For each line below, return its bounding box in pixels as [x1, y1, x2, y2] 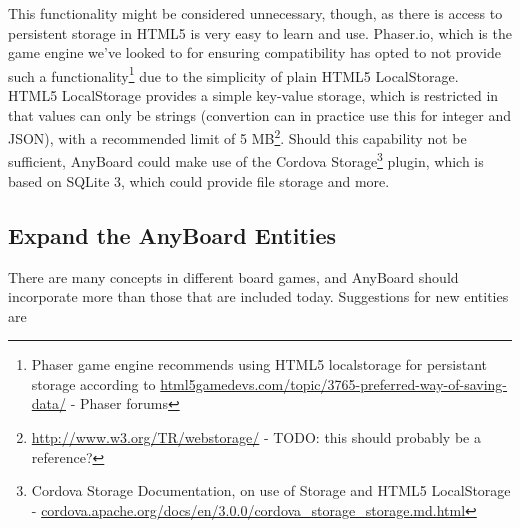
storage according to [31, 373, 156, 394]
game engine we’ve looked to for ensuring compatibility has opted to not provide [8, 42, 501, 63]
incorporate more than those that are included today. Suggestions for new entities [8, 286, 509, 307]
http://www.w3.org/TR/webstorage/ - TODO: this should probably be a [31, 427, 481, 448]
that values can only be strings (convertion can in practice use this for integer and [8, 104, 512, 125]
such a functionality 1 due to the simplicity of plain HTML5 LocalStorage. [8, 62, 459, 86]
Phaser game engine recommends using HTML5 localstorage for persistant [31, 354, 488, 375]
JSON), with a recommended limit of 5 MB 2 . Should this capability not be [8, 125, 467, 148]
